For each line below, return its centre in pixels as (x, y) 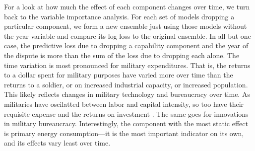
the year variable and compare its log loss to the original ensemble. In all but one (127, 36)
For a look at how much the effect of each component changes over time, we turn (127, 6)
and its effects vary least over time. (57, 143)
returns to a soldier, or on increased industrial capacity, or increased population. (126, 84)
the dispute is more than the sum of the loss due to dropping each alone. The (122, 55)
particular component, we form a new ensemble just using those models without (126, 26)
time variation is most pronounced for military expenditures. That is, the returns (127, 65)
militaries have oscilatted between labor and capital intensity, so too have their (124, 104)
